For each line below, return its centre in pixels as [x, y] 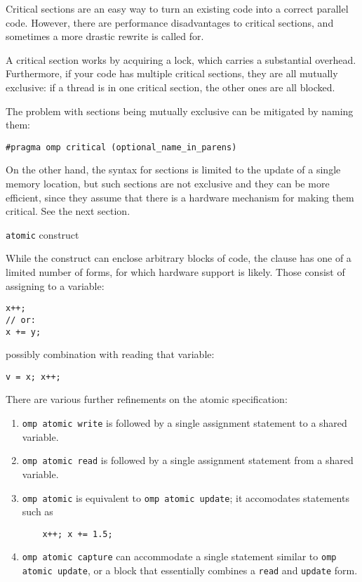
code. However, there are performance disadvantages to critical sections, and [170, 22]
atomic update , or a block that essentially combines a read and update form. [190, 570]
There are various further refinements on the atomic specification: [147, 399]
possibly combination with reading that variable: [110, 354]
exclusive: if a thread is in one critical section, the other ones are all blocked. [170, 87]
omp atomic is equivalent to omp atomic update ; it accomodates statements [186, 497]
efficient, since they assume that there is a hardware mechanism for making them [180, 197]
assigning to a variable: [55, 285]
